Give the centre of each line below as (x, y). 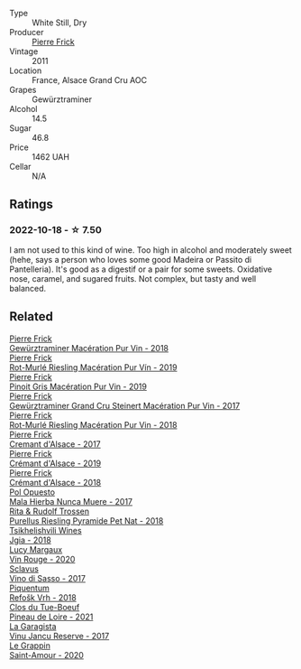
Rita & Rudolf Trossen (50, 511)
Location (26, 70)
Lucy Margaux (36, 549)
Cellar (20, 167)
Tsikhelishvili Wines (46, 530)
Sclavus (24, 569)
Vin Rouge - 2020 (42, 559)
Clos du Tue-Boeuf (45, 607)
